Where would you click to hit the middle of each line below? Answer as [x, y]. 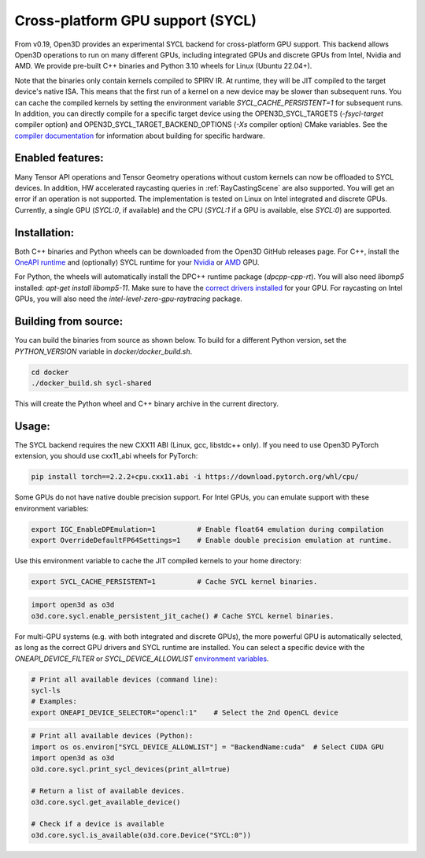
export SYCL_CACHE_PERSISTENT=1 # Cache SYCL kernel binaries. [174, 581]
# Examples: [54, 702]
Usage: [33, 426]
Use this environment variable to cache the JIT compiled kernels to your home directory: [158, 560]
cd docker [50, 372]
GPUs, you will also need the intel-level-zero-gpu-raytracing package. [129, 299]
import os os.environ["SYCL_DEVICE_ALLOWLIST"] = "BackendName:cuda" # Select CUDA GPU [208, 747]
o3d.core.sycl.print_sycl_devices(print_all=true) [131, 769]
